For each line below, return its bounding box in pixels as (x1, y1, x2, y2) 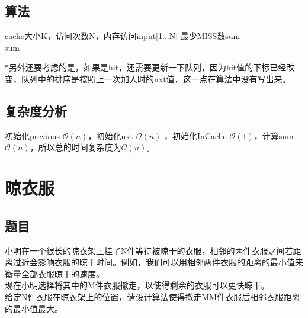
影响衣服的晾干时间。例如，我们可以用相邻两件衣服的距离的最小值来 (37, 256, 303, 268)
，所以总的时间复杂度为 (30, 141, 121, 153)
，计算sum (254, 129, 294, 142)
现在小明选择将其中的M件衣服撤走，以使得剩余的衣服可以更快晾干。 (5, 279, 269, 291)
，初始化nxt (88, 129, 134, 142)
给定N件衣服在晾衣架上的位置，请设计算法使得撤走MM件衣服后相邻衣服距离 (5, 290, 300, 303)
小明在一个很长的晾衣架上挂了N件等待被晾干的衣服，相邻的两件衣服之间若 (5, 244, 293, 256)
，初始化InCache (164, 129, 227, 142)
